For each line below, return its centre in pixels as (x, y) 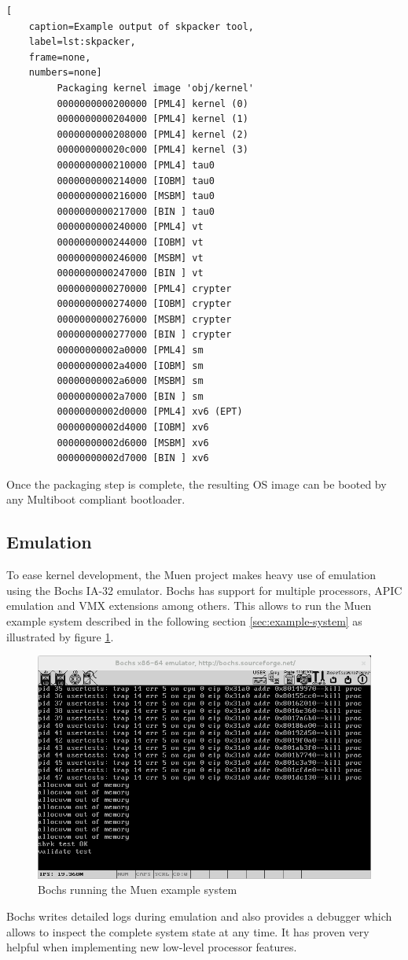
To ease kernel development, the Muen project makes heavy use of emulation (191, 575)
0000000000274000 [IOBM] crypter (144, 304)
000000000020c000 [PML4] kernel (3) (153, 150)
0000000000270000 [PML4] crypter (144, 288)
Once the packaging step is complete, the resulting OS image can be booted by (197, 484)
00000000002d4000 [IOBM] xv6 (133, 428)
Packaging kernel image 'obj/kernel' (155, 88)
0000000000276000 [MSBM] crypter (144, 319)
